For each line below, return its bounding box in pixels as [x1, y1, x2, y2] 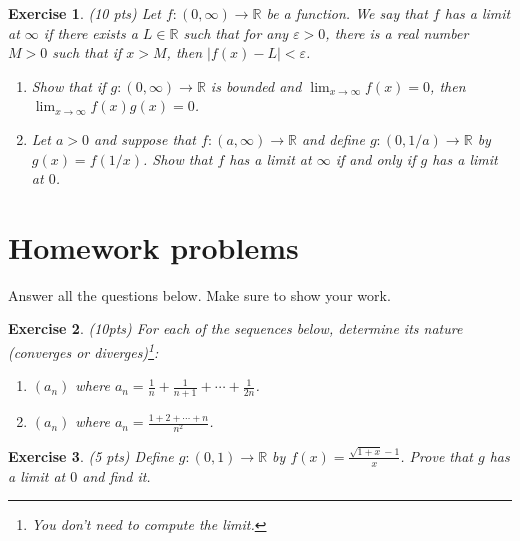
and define [301, 128, 365, 149]
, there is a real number [325, 22, 469, 43]
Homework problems [8, 226, 299, 267]
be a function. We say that [266, 3, 428, 23]
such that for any [183, 22, 289, 43]
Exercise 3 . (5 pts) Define [8, 445, 174, 466]
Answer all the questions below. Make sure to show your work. [8, 284, 391, 305]
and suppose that [94, 128, 197, 149]
